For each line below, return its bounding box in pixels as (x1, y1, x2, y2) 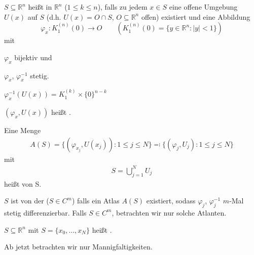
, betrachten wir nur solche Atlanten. (112, 207, 227, 218)
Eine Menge (4, 124, 41, 135)
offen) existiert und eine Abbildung (141, 11, 250, 22)
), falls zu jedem (97, 2, 148, 12)
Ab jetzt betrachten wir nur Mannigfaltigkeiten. (4, 241, 153, 252)
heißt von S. (4, 178, 42, 189)
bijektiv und (14, 52, 52, 62)
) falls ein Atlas (71, 195, 120, 206)
